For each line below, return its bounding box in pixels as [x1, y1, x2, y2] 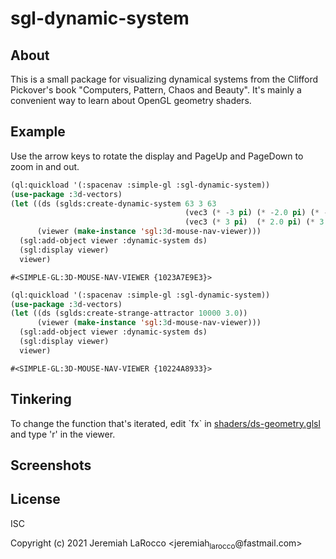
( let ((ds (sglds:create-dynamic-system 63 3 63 [10, 198, 217, 209]
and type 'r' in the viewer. [10, 428, 116, 440]
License [10, 491, 61, 508]
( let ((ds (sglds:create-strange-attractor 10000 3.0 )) [10, 308, 248, 319]
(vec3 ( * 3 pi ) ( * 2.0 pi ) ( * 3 [184, 217, 325, 227]
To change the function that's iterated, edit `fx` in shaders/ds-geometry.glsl [10, 417, 321, 429]
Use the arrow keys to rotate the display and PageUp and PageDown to [10, 150, 304, 162]
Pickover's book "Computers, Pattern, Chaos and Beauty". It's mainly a [10, 84, 302, 96]
